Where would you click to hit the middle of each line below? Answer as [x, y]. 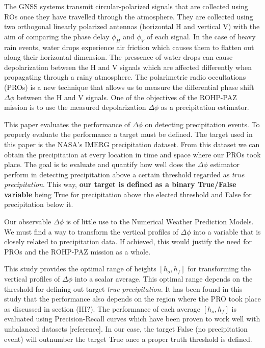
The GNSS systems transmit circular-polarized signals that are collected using [126, 6]
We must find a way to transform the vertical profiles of [91, 231]
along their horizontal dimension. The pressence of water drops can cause [118, 57]
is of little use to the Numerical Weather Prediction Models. [160, 222]
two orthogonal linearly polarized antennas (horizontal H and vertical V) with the [132, 26]
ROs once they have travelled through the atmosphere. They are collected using [129, 16]
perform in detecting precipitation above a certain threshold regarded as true [124, 174]
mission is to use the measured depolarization [75, 107]
